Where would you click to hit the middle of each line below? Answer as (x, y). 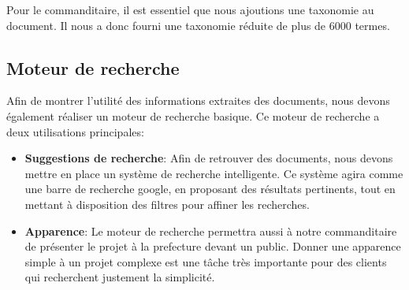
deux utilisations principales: (75, 131)
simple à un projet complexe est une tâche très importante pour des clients (206, 261)
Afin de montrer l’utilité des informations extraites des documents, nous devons (198, 100)
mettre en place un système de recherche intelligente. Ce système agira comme (214, 173)
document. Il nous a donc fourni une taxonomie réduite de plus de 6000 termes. (198, 25)
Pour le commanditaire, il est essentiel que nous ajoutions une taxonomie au (190, 9)
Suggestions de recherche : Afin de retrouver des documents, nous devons (209, 158)
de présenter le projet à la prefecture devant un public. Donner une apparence (213, 246)
